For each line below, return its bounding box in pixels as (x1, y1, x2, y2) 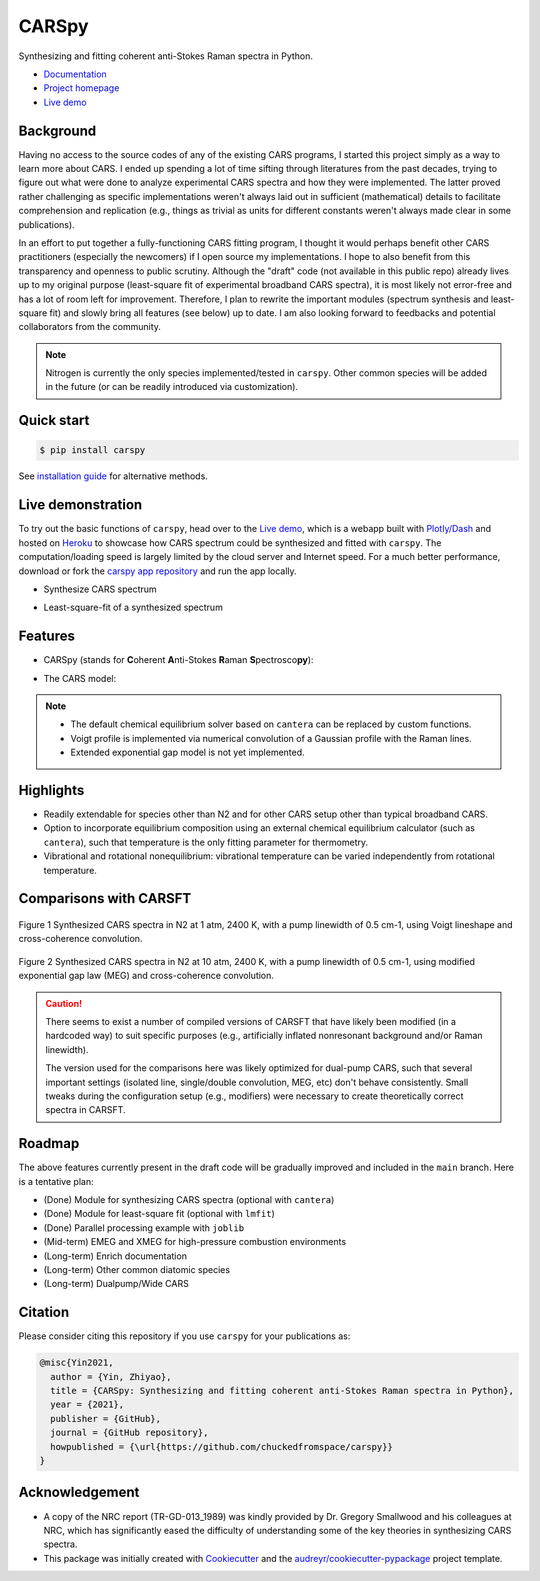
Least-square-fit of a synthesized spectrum (43, 601, 224, 614)
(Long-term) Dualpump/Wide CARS (43, 1278, 189, 1290)
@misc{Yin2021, (39, 1357, 114, 1369)
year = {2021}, (50, 1399, 125, 1410)
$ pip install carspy (39, 445, 146, 456)
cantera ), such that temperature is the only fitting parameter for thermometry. (43, 836, 369, 848)
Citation (18, 1304, 70, 1321)
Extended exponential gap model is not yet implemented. (70, 746, 305, 759)
